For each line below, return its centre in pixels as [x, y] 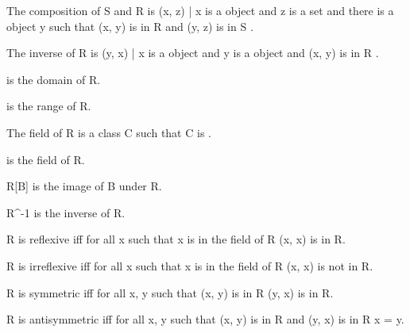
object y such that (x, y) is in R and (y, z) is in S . [130, 26]
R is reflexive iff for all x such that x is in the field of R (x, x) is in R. [176, 239]
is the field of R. [46, 159]
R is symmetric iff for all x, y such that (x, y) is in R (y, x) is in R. [170, 292]
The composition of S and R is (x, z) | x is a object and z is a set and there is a [200, 10]
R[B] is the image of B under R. [84, 186]
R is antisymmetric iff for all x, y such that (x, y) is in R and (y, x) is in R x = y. [205, 319]
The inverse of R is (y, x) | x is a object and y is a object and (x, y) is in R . [193, 53]
